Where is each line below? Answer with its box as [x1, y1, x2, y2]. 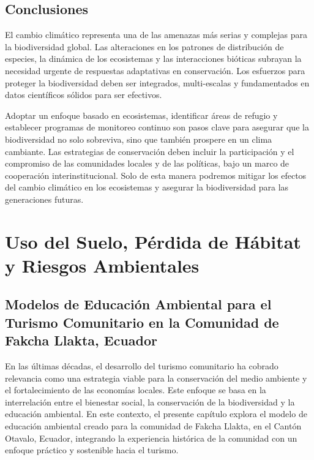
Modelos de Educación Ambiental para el [5, 295, 272, 314]
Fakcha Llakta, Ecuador [5, 331, 158, 350]
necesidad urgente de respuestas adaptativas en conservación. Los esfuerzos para [5, 64, 305, 77]
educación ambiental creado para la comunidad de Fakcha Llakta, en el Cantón [5, 420, 302, 432]
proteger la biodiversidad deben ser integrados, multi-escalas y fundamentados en [5, 76, 310, 89]
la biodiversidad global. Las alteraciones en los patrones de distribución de [5, 40, 284, 53]
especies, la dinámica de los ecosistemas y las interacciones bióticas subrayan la [5, 52, 302, 65]
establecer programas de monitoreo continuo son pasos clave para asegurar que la [5, 121, 309, 134]
